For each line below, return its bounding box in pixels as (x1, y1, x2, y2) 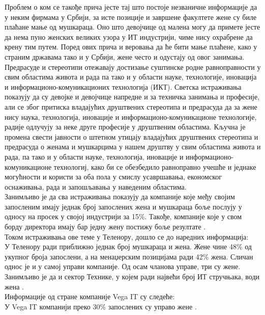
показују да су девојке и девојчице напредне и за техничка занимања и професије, (5, 91, 260, 102)
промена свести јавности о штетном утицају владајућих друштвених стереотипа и (5, 131, 258, 142)
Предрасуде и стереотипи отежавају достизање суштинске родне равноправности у (5, 61, 261, 72)
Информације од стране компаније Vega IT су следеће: (5, 291, 175, 302)
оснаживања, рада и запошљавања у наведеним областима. (5, 181, 187, 192)
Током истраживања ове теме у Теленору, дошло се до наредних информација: (5, 231, 249, 242)
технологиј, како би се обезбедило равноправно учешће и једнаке (53, 161, 256, 172)
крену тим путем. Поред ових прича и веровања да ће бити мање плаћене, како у (5, 41, 257, 52)
